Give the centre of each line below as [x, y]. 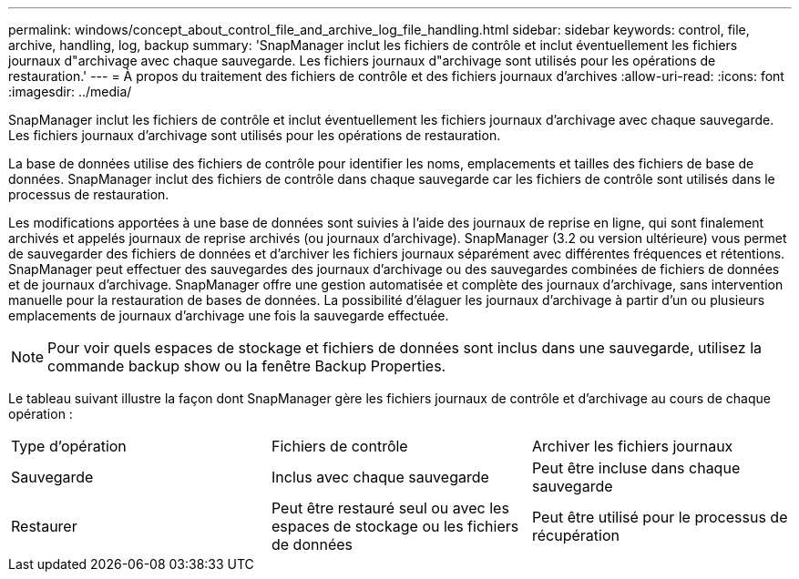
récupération [575, 535]
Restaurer [44, 526]
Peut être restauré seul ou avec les [390, 508]
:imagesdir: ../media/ [70, 91]
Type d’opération [69, 446]
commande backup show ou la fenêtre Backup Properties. [247, 366]
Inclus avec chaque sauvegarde [380, 477]
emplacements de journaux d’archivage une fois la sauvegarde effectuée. [229, 315]
